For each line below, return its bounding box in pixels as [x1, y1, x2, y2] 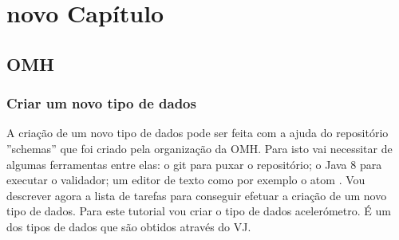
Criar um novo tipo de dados [6, 93, 196, 113]
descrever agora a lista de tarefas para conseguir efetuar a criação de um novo [6, 187, 387, 203]
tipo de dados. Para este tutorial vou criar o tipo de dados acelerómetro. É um [6, 203, 391, 219]
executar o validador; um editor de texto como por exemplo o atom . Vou [6, 171, 365, 188]
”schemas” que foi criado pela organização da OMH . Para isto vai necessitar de [6, 140, 393, 156]
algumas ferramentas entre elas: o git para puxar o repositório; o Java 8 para [6, 155, 382, 172]
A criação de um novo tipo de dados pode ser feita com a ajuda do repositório [6, 124, 389, 141]
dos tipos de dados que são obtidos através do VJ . [6, 218, 251, 234]
